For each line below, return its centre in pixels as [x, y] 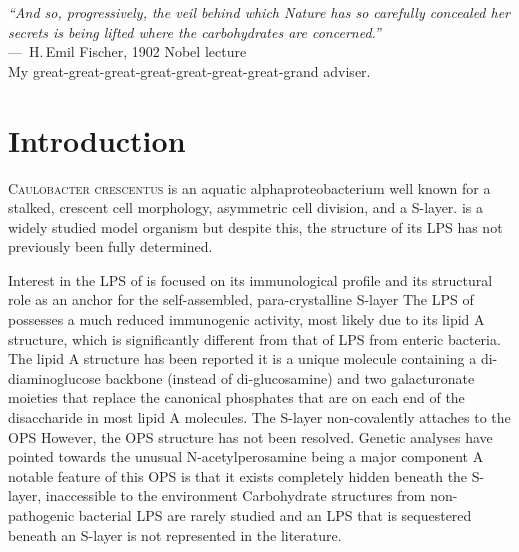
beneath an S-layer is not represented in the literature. [175, 534]
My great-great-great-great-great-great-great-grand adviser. [189, 70]
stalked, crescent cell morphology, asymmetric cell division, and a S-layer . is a [245, 207]
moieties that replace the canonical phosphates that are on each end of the [236, 397]
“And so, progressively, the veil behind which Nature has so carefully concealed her [259, 12]
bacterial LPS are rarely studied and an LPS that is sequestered [275, 515]
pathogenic [41, 515]
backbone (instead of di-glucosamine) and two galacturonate [290, 377]
